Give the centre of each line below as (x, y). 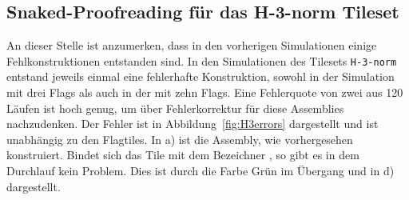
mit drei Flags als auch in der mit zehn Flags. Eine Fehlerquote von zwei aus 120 (205, 92)
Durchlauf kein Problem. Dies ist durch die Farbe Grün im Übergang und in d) (201, 171)
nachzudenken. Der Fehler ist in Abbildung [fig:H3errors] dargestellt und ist (193, 124)
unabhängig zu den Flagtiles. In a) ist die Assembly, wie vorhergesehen (180, 139)
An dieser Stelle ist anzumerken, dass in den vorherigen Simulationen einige (192, 45)
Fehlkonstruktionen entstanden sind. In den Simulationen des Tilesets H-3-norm (202, 60)
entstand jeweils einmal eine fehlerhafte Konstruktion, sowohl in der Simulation (201, 76)
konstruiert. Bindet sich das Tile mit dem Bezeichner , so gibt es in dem (183, 155)
